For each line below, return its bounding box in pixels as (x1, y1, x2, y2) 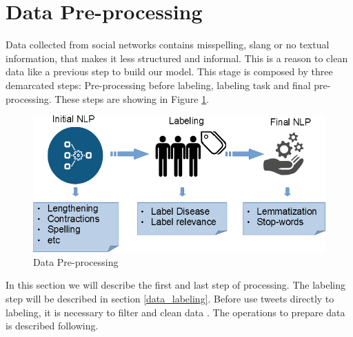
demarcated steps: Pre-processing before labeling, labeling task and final (6, 77, 311, 92)
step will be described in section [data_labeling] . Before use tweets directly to (6, 291, 334, 305)
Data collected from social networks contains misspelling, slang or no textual (6, 37, 330, 52)
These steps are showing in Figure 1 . (54, 91, 210, 106)
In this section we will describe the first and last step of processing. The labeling (6, 278, 346, 292)
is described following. (6, 318, 99, 333)
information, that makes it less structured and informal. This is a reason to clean (6, 50, 348, 65)
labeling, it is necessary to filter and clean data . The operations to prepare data (6, 305, 345, 319)
